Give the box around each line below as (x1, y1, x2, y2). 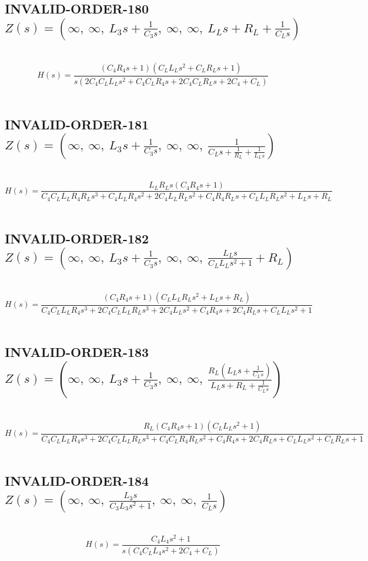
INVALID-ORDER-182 (5, 229, 149, 247)
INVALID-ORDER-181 (5, 115, 149, 133)
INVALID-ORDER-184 (5, 472, 149, 490)
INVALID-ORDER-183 (5, 343, 149, 361)
